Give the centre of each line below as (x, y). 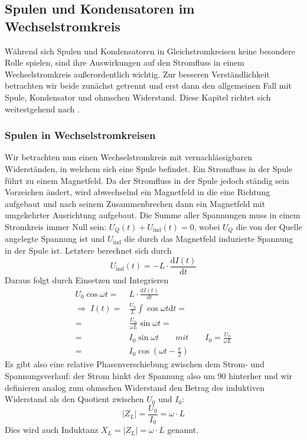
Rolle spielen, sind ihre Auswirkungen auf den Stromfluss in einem (125, 62)
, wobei (207, 226)
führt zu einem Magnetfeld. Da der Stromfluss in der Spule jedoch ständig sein (147, 180)
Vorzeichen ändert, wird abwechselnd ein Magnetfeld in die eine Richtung (138, 192)
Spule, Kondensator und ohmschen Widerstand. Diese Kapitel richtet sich (138, 97)
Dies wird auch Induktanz (52, 430)
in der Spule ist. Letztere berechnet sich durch (88, 250)
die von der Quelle (269, 226)
